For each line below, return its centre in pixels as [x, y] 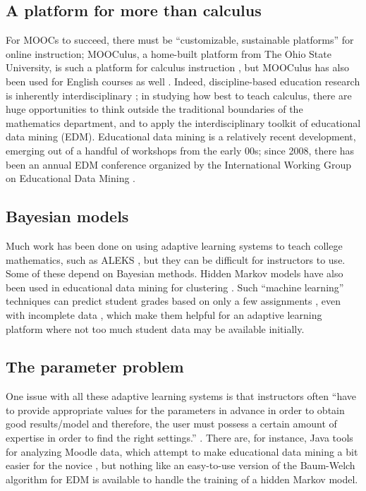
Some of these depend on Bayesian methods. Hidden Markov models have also [175, 273]
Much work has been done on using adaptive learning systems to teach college [174, 245]
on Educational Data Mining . [71, 178]
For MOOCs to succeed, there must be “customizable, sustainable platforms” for [180, 40]
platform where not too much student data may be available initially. [155, 328]
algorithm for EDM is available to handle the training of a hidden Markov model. [182, 479]
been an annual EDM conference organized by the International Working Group [178, 164]
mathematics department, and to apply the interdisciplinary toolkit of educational [183, 122]
